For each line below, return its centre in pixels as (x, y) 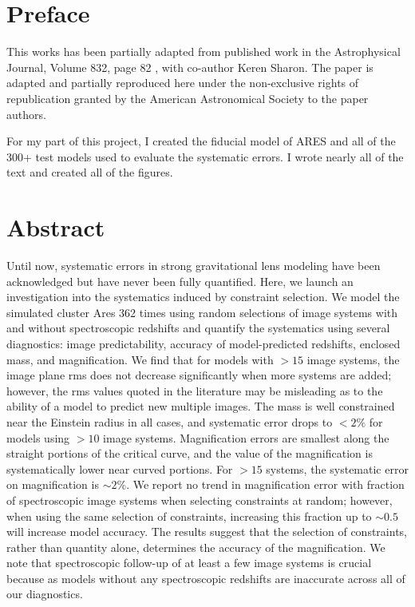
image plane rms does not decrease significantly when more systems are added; (199, 375)
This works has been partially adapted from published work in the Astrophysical (204, 52)
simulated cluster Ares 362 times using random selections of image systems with (202, 312)
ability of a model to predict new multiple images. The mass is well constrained (201, 406)
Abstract (56, 227)
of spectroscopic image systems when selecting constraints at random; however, (200, 500)
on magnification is (53, 484)
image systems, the (353, 359)
